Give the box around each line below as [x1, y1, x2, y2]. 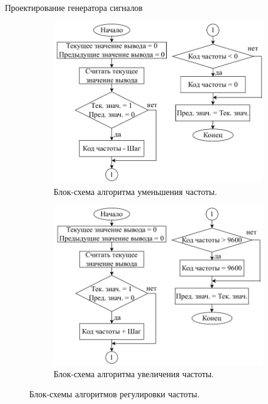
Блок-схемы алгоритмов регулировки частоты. [29, 388, 200, 400]
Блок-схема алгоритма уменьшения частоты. [54, 185, 217, 197]
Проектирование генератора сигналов [5, 1, 143, 13]
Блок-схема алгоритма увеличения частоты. [54, 367, 214, 380]
